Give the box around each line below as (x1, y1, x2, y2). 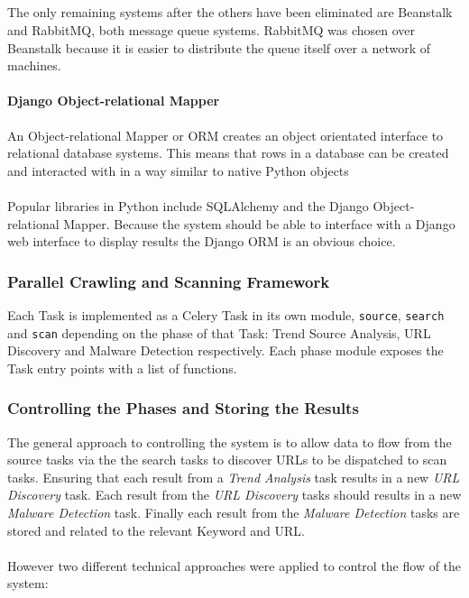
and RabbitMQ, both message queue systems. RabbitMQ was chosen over (7, 20, 416, 39)
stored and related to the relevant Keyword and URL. (7, 520, 306, 539)
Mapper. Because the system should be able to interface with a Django (63, 214, 455, 233)
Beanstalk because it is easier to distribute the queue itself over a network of (7, 38, 430, 57)
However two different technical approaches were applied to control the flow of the (7, 556, 462, 575)
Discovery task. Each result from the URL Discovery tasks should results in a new (7, 485, 462, 504)
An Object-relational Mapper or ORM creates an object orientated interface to (7, 125, 444, 144)
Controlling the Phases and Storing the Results (7, 397, 359, 419)
